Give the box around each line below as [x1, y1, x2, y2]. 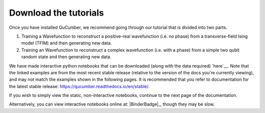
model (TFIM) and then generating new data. [21, 40, 112, 46]
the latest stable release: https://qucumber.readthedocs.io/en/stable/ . [9, 83, 150, 89]
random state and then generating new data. [21, 54, 111, 60]
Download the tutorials [9, 7, 104, 18]
